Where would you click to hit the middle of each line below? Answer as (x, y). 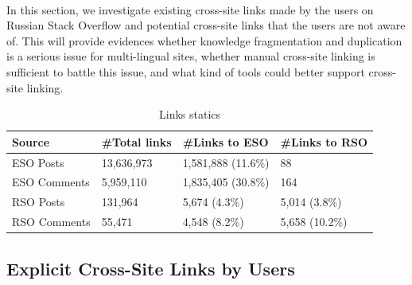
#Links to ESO (225, 141)
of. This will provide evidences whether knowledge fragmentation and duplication (204, 40)
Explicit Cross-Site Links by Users (151, 268)
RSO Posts (39, 202)
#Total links (136, 141)
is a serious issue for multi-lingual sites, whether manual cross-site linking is (191, 56)
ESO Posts (38, 162)
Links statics (190, 114)
